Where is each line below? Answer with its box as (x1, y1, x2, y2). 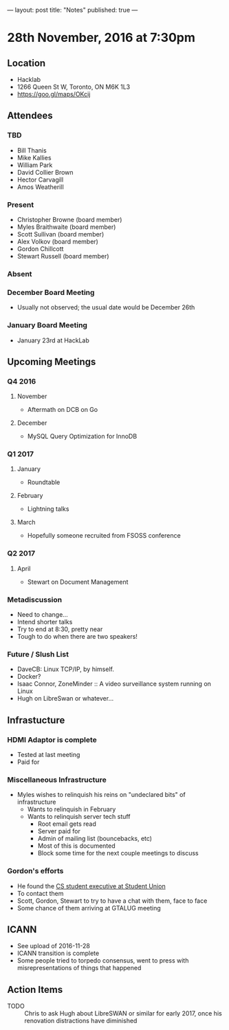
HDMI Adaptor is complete (7, 735, 98, 745)
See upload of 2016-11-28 (17, 942, 91, 950)
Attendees (7, 110, 53, 122)
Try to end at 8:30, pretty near (17, 625, 103, 633)
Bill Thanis (17, 146, 47, 154)
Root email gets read (37, 820, 96, 828)
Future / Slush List (7, 650, 69, 659)
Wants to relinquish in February (27, 805, 116, 813)
